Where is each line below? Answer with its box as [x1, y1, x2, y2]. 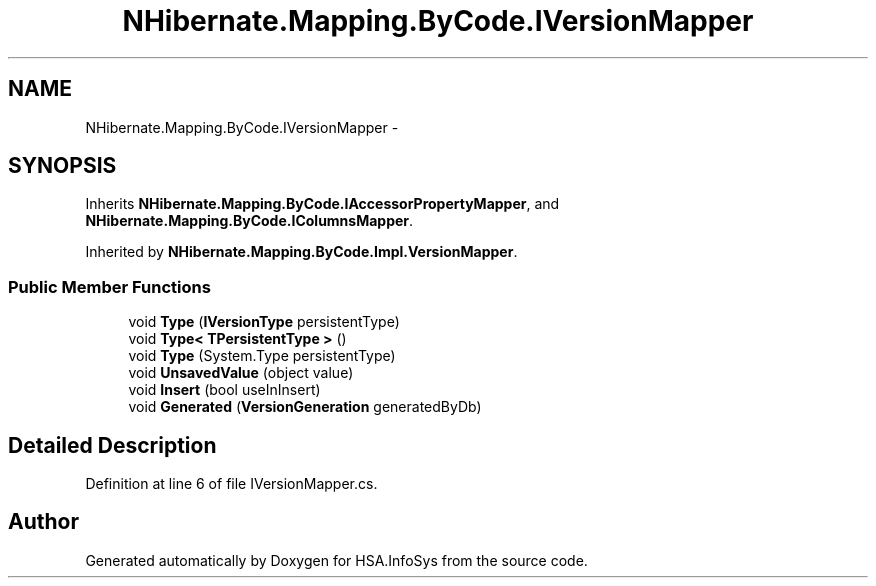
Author [8, 509, 79, 535]
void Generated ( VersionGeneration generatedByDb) [128, 398, 482, 416]
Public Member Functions [8, 276, 211, 297]
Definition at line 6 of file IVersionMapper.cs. [85, 475, 378, 493]
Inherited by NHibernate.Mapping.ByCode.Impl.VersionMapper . [85, 243, 518, 261]
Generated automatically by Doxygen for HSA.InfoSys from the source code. [85, 551, 588, 569]
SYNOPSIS [8, 153, 117, 179]
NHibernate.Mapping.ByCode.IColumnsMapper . [85, 212, 414, 230]
